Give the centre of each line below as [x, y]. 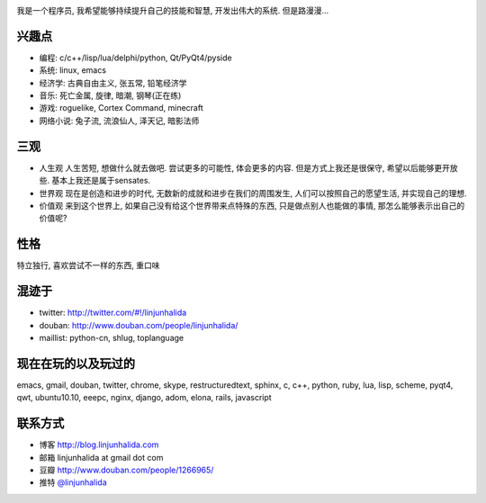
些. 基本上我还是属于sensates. [95, 181]
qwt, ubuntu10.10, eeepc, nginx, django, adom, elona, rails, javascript [144, 398]
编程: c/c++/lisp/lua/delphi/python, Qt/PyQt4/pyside [136, 58]
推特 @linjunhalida [73, 482]
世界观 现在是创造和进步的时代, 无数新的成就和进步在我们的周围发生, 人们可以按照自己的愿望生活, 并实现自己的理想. [253, 193]
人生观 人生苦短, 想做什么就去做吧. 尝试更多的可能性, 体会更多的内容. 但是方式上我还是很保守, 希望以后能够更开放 [248, 167]
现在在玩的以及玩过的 [76, 363]
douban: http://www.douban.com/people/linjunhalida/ [139, 325]
